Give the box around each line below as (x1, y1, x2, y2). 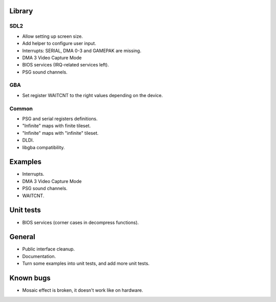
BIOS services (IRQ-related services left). (22, 62, 109, 68)
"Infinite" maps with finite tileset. (22, 123, 91, 129)
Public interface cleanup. (22, 246, 75, 252)
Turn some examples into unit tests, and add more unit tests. (22, 261, 150, 267)
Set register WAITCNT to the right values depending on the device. (22, 92, 163, 98)
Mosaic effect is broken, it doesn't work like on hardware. (22, 287, 143, 293)
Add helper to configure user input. (22, 40, 97, 47)
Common (9, 105, 33, 112)
